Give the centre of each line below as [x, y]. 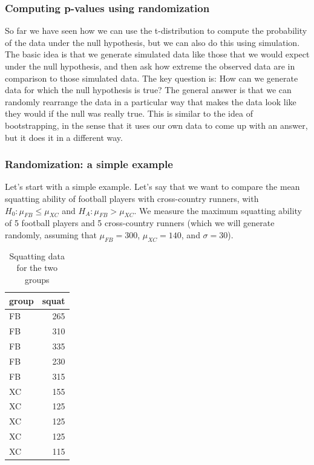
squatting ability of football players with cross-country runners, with [132, 198]
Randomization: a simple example [89, 164]
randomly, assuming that [51, 234]
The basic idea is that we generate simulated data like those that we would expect [157, 54]
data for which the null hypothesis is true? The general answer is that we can [148, 90]
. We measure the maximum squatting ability [218, 210]
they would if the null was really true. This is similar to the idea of [129, 113]
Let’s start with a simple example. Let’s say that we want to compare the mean [152, 187]
